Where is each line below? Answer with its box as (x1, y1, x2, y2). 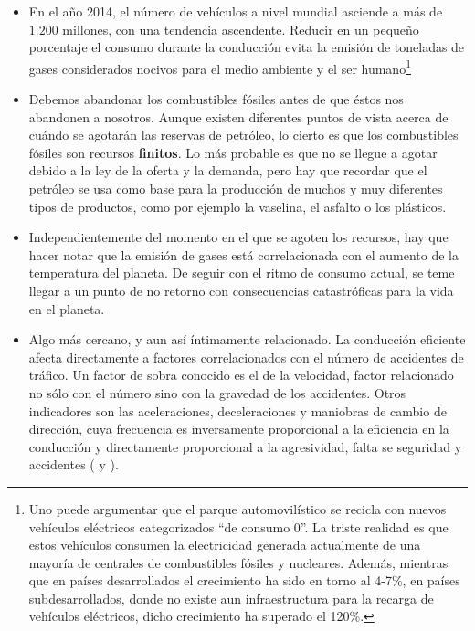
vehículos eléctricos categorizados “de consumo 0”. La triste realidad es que (28, 517, 449, 536)
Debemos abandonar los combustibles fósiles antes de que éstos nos (28, 89, 404, 109)
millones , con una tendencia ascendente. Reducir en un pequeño (62, 19, 419, 38)
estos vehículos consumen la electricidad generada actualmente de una (28, 535, 421, 554)
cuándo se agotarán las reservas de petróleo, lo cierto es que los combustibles (28, 125, 459, 144)
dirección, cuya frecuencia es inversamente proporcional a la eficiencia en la (28, 419, 449, 438)
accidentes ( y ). (28, 455, 119, 474)
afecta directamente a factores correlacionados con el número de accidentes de (28, 347, 464, 366)
